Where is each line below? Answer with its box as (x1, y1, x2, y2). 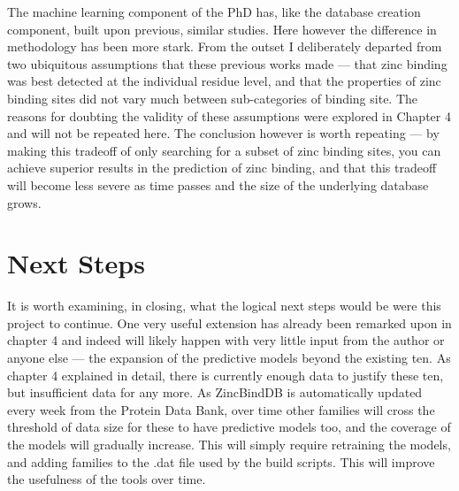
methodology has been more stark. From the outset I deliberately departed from (7, 37, 442, 56)
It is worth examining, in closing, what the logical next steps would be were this (7, 296, 441, 315)
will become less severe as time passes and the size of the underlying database (7, 175, 429, 194)
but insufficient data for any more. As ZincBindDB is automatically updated (7, 383, 423, 402)
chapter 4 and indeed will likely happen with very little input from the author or (7, 331, 445, 349)
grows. (7, 193, 42, 211)
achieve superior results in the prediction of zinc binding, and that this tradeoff (7, 158, 437, 177)
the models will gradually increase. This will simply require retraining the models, (7, 435, 451, 453)
